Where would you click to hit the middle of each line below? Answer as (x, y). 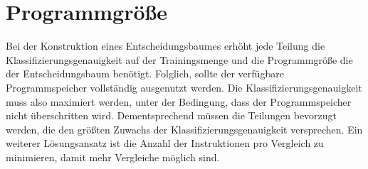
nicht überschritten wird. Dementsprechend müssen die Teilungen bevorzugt (172, 115)
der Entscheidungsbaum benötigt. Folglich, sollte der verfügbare (145, 73)
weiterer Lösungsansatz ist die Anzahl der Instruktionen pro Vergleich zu (165, 143)
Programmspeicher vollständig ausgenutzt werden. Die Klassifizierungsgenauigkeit (184, 87)
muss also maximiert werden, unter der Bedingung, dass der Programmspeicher (179, 101)
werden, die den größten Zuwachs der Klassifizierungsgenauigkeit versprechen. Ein (184, 129)
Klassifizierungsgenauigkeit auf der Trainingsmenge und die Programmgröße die (179, 59)
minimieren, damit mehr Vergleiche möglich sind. (113, 157)
